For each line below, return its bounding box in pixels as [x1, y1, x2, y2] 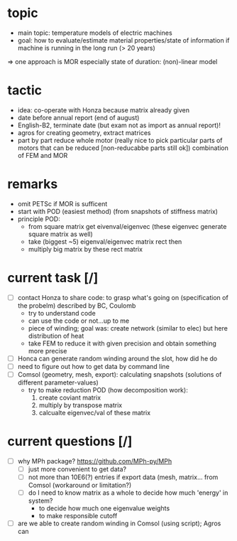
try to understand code [28, 309, 96, 317]
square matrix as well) [28, 230, 94, 238]
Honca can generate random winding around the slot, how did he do [17, 354, 218, 363]
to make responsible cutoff [38, 512, 118, 520]
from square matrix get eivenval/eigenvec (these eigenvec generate [28, 222, 227, 230]
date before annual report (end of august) [17, 113, 140, 122]
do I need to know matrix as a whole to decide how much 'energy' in [28, 488, 228, 497]
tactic [7, 82, 43, 99]
